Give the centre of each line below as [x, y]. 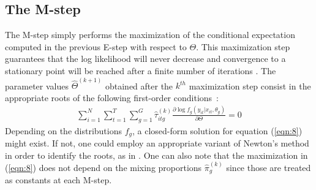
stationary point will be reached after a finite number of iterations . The [141, 70]
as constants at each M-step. [58, 180]
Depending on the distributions [63, 130]
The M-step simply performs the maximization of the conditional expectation [150, 35]
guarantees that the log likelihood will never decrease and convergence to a [145, 59]
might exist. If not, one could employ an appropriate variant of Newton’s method [157, 143]
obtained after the [139, 85]
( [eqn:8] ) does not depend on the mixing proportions [103, 167]
